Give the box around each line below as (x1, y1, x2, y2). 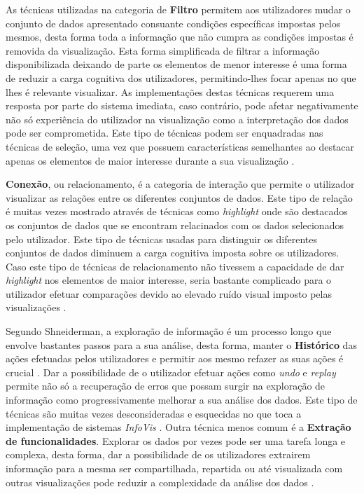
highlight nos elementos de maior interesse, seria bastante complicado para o (6, 273, 332, 287)
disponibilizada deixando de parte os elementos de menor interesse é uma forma (6, 57, 347, 71)
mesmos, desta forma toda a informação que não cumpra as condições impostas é (6, 29, 353, 44)
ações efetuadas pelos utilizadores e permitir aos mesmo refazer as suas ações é (6, 351, 344, 366)
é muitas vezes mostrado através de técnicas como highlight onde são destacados (6, 204, 348, 219)
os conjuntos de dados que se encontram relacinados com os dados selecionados (6, 217, 344, 232)
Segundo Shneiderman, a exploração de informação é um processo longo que (6, 324, 332, 338)
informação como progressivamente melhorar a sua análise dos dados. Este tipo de (6, 392, 358, 407)
